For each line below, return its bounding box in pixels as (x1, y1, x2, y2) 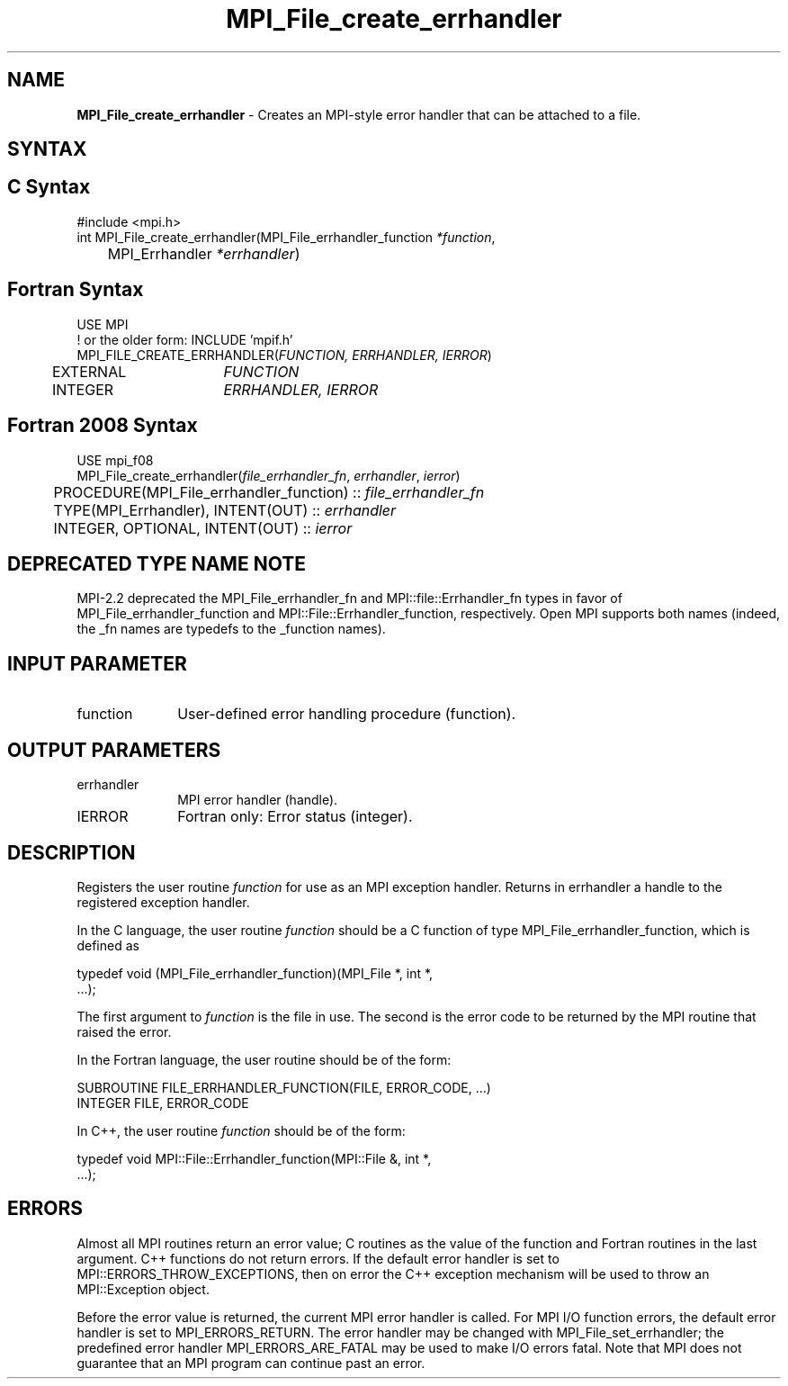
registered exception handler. (76, 894, 250, 910)
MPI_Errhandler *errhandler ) (107, 244, 300, 263)
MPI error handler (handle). (177, 792, 338, 808)
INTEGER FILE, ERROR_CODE (76, 1094, 249, 1111)
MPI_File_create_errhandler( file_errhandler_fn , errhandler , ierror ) (76, 467, 461, 483)
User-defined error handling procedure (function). (177, 705, 516, 724)
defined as (76, 937, 139, 953)
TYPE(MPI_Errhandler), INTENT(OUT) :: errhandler (53, 500, 397, 519)
